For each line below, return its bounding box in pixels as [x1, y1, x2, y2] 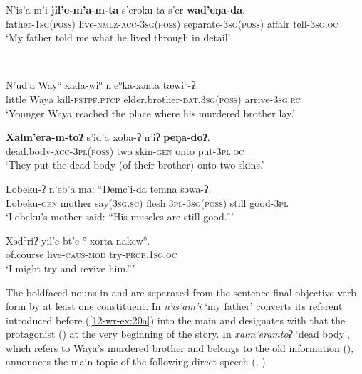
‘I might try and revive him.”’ [6, 260, 135, 275]
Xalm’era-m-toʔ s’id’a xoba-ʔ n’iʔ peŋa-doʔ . [6, 129, 210, 144]
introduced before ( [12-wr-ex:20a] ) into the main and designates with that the [6, 312, 346, 327]
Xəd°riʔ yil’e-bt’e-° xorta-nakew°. [6, 233, 150, 247]
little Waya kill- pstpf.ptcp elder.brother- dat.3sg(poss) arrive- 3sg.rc [6, 91, 301, 106]
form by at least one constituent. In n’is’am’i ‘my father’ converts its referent [6, 299, 343, 314]
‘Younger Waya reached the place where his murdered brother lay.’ [6, 105, 295, 120]
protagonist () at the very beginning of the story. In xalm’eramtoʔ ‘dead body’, [6, 326, 350, 341]
